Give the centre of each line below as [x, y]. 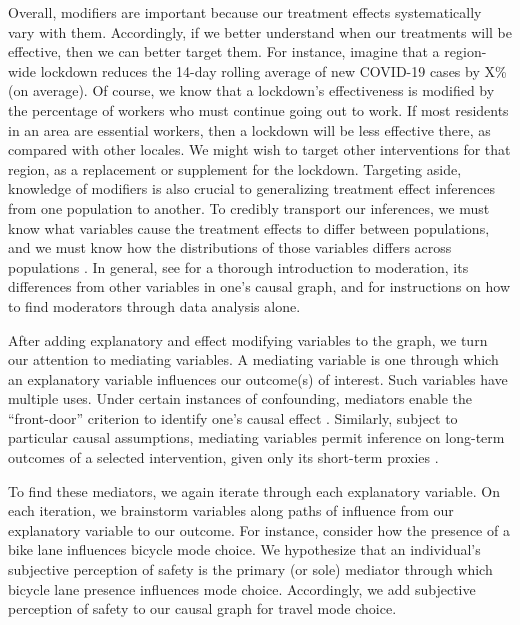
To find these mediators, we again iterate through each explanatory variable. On [254, 490]
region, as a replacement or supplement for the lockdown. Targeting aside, [235, 168]
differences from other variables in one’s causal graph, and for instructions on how [259, 286]
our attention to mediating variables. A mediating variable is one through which [253, 359]
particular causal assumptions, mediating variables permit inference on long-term [256, 437]
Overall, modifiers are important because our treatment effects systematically [245, 12]
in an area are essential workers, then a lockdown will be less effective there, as [249, 129]
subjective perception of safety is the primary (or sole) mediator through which [250, 569]
